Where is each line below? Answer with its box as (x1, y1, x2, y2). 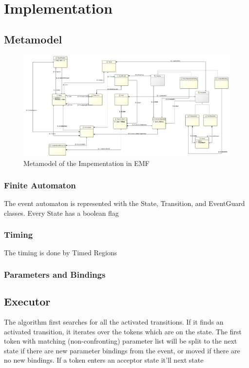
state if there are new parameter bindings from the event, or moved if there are (4, 345, 240, 355)
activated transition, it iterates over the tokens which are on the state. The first (4, 326, 242, 336)
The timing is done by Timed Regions (4, 247, 117, 258)
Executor (4, 294, 51, 309)
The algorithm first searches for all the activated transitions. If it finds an (4, 317, 224, 327)
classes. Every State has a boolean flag (4, 207, 119, 218)
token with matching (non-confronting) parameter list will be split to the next (4, 336, 237, 346)
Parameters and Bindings (4, 268, 106, 280)
